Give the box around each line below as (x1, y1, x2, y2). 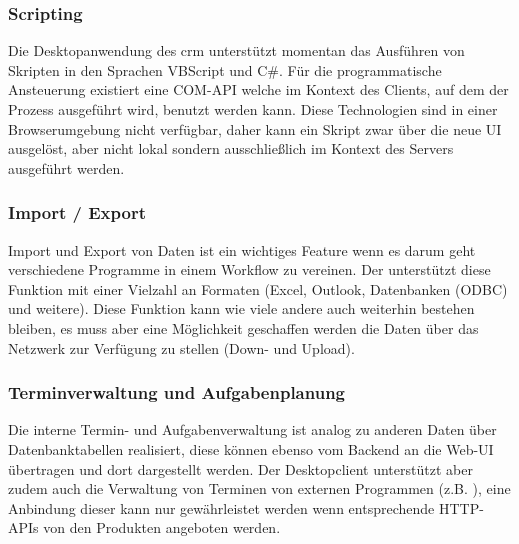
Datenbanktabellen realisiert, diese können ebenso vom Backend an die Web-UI (8, 438, 494, 459)
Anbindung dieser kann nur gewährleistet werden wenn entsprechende (8, 497, 435, 518)
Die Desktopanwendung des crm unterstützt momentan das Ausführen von (8, 40, 465, 61)
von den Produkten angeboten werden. (43, 517, 281, 538)
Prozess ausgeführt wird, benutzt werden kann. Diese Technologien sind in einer (8, 99, 498, 119)
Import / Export (8, 200, 146, 225)
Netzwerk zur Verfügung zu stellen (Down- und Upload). (8, 337, 355, 358)
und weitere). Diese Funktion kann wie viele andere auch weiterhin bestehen (8, 298, 475, 319)
